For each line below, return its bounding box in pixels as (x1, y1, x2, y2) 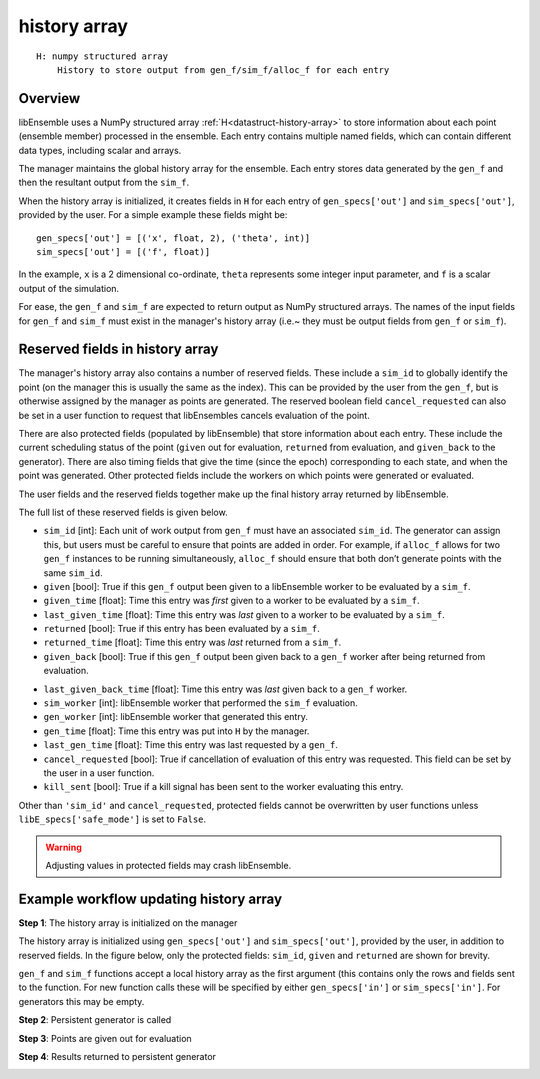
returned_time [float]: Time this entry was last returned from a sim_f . (43, 636, 342, 649)
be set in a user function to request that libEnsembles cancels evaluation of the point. (18, 409, 370, 421)
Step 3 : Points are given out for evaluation (18, 1032, 192, 1044)
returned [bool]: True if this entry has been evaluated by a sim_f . (43, 623, 320, 635)
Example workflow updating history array (18, 890, 283, 907)
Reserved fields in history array (18, 341, 219, 358)
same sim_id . (43, 566, 104, 579)
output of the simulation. (18, 282, 120, 294)
